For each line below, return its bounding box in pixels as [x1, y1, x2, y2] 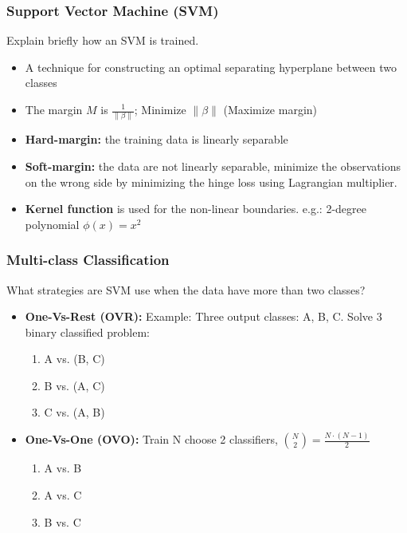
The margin [25, 101, 83, 117]
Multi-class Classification [6, 250, 170, 270]
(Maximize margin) [223, 101, 318, 117]
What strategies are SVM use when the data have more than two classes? [6, 281, 366, 298]
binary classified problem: [25, 323, 150, 340]
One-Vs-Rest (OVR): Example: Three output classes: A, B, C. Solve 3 [25, 308, 382, 325]
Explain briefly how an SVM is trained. [6, 32, 199, 49]
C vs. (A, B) [44, 404, 105, 420]
